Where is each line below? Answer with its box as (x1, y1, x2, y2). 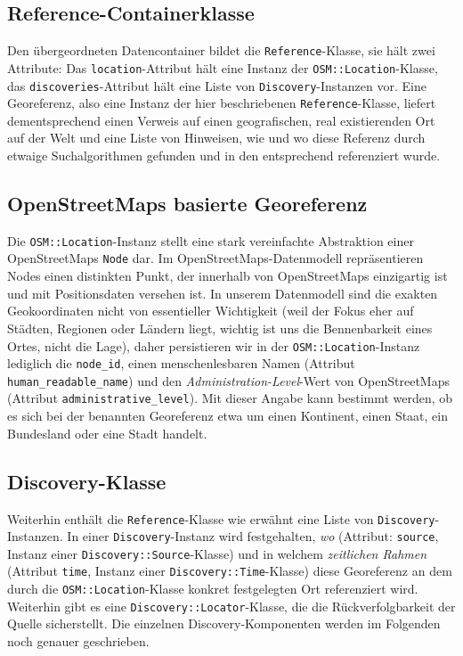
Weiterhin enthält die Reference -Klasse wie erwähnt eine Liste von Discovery (7, 509, 435, 528)
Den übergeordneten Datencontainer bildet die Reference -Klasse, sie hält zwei (7, 41, 435, 60)
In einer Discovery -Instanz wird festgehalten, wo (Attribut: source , (67, 527, 439, 545)
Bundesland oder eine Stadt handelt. (7, 423, 207, 442)
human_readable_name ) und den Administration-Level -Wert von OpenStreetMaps (7, 371, 450, 389)
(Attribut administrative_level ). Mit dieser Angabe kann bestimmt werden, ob (7, 389, 453, 407)
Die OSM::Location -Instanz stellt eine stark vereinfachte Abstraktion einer (7, 231, 414, 250)
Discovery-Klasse (7, 467, 167, 495)
